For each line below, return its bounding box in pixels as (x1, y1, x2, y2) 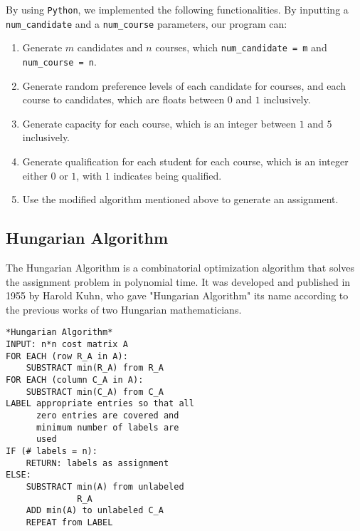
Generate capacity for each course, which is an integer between (22, 115, 296, 130)
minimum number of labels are (36, 422, 179, 433)
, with (76, 167, 102, 182)
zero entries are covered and (36, 410, 179, 421)
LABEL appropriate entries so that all (6, 398, 194, 409)
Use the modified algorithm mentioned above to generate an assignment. (22, 192, 339, 207)
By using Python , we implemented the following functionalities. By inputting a (6, 2, 349, 16)
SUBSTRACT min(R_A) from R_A (26, 363, 164, 373)
